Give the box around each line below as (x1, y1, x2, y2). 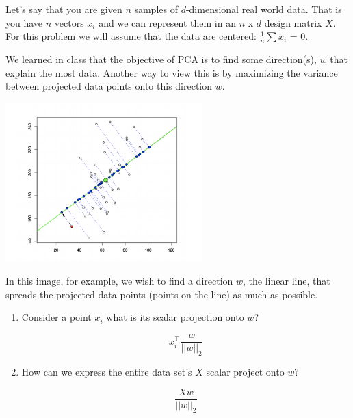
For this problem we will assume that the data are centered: (5, 29, 257, 43)
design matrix (264, 15, 322, 29)
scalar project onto (206, 364, 285, 378)
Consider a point (21, 310, 92, 324)
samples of (134, 2, 178, 16)
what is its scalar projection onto (106, 310, 244, 324)
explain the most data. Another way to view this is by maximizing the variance (5, 65, 338, 79)
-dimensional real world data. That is (185, 2, 342, 16)
